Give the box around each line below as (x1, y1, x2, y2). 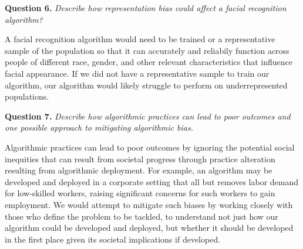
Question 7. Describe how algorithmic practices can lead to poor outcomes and (5, 110, 291, 122)
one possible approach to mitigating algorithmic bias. (5, 121, 193, 134)
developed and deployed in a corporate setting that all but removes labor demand (5, 175, 299, 187)
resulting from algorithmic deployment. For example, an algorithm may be (5, 164, 272, 176)
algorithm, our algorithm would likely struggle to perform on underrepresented (5, 79, 288, 91)
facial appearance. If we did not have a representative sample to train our (5, 67, 270, 79)
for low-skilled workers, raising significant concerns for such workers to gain (5, 187, 275, 199)
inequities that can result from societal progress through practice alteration (5, 152, 275, 165)
